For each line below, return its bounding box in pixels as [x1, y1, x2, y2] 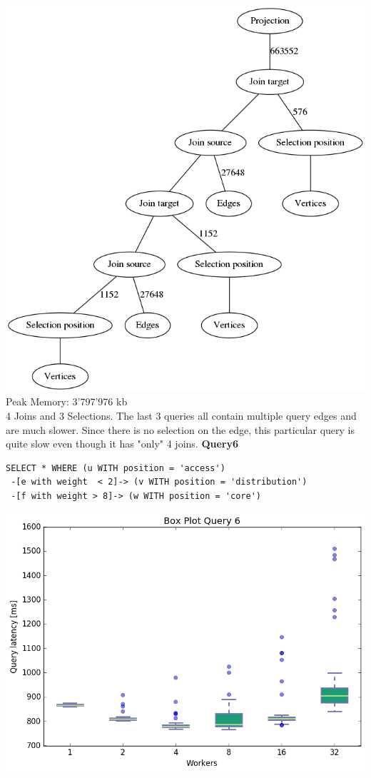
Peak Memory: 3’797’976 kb [6, 394, 128, 409]
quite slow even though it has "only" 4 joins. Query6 [6, 436, 238, 451]
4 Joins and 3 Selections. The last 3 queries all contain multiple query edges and [6, 408, 357, 423]
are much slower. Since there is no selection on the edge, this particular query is [6, 422, 355, 437]
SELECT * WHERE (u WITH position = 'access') [6, 463, 225, 473]
